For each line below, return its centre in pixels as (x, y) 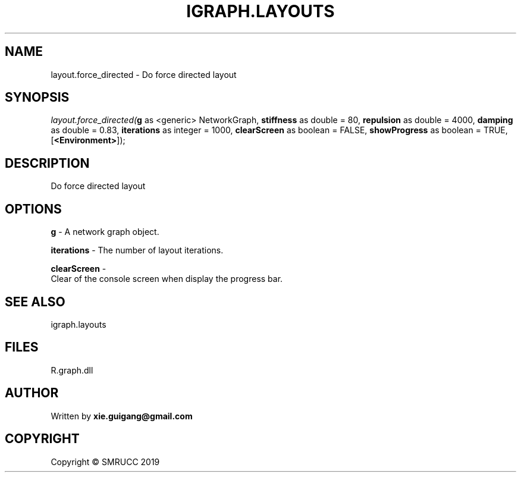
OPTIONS (33, 209)
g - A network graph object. (105, 232)
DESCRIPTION (47, 163)
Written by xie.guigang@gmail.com (122, 416)
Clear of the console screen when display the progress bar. (167, 279)
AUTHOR (32, 393)
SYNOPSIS (37, 98)
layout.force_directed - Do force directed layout (144, 74)
